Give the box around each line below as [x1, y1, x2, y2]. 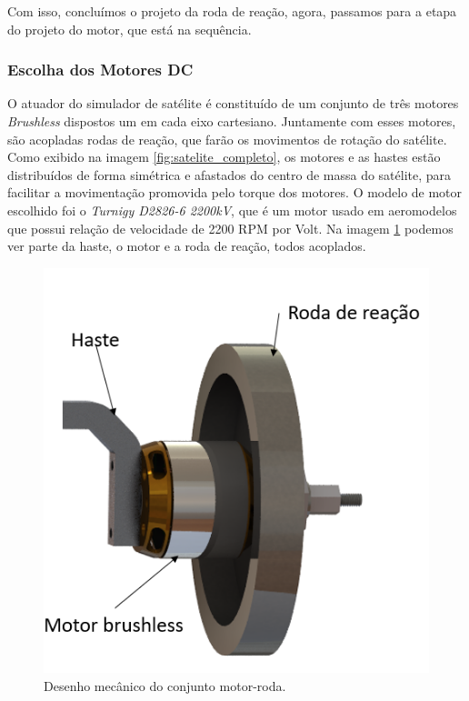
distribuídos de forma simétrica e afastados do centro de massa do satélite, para [7, 165, 452, 184]
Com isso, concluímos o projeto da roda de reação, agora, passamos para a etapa [7, 2, 457, 20]
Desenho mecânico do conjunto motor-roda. [44, 676, 286, 696]
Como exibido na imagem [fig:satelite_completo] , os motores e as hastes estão [7, 147, 441, 166]
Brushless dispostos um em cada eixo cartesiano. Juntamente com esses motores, [7, 112, 456, 130]
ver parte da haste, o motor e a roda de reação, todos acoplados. [7, 236, 366, 255]
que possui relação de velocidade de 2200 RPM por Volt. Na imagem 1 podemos [7, 218, 454, 237]
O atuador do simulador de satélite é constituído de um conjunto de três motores [7, 94, 459, 113]
